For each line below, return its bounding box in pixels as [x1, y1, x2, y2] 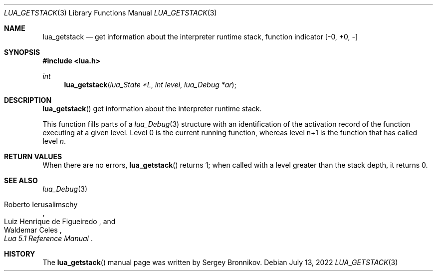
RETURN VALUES [4, 152, 62, 161]
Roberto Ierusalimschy [4, 200, 78, 209]
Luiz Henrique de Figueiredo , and [4, 217, 116, 226]
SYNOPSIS [4, 48, 40, 56]
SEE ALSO [4, 176, 38, 185]
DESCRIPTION [4, 96, 52, 104]
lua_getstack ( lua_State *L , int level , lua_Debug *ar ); [64, 80, 236, 89]
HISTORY [4, 250, 35, 258]
